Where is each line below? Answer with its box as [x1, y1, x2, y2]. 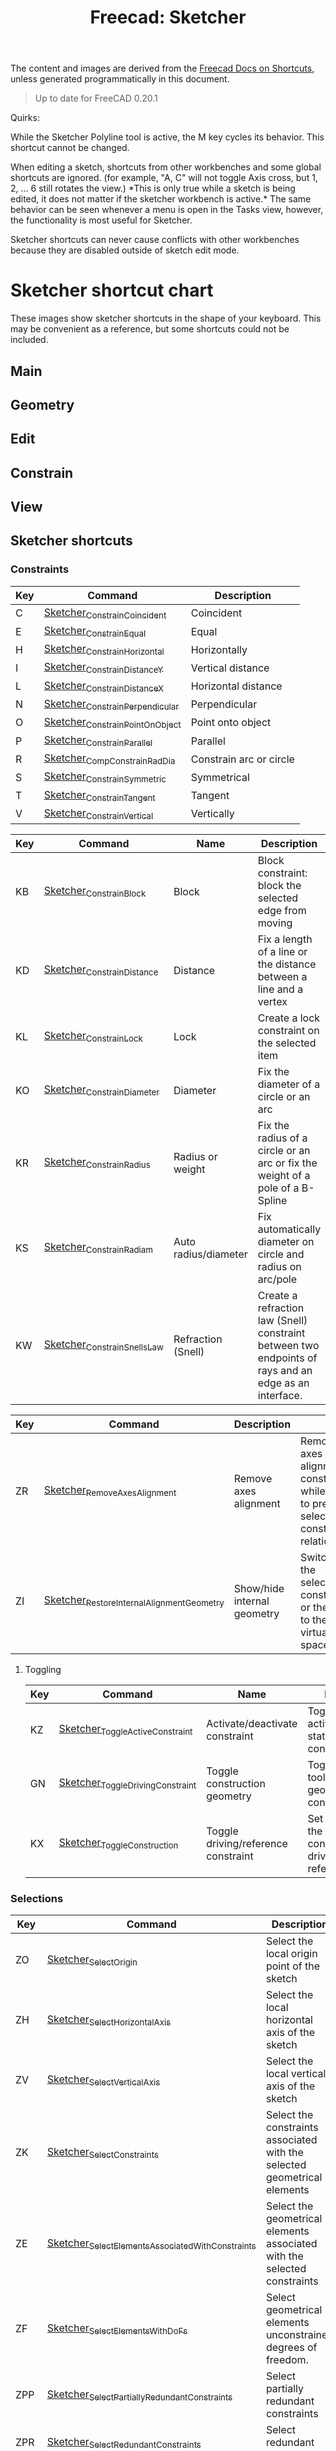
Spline [257, 1194, 288, 1208]
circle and [257, 1247, 305, 1261]
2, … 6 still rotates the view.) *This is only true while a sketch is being [10, 182, 296, 195]
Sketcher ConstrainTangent [43, 787, 156, 803]
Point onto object [190, 716, 272, 730]
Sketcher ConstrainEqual [43, 623, 147, 640]
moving [257, 916, 293, 930]
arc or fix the [257, 1156, 318, 1170]
